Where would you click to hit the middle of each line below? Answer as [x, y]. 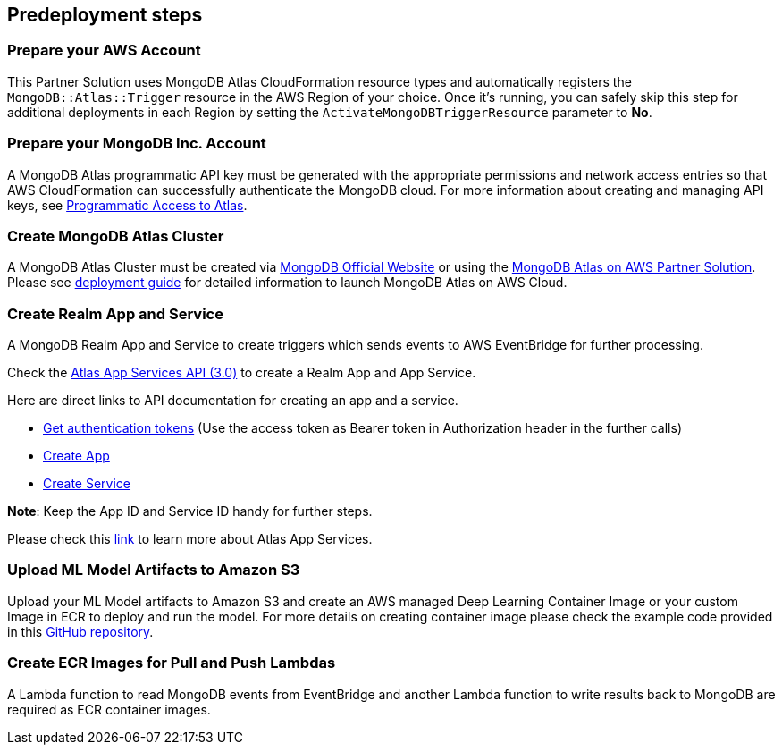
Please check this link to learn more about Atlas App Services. [190, 539]
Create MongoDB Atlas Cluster [116, 236]
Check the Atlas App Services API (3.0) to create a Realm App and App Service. [242, 373]
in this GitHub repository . [80, 631]
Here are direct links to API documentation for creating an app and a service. [233, 401]
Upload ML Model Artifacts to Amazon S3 [154, 570]
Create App [76, 456]
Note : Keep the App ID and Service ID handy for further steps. [190, 511]
